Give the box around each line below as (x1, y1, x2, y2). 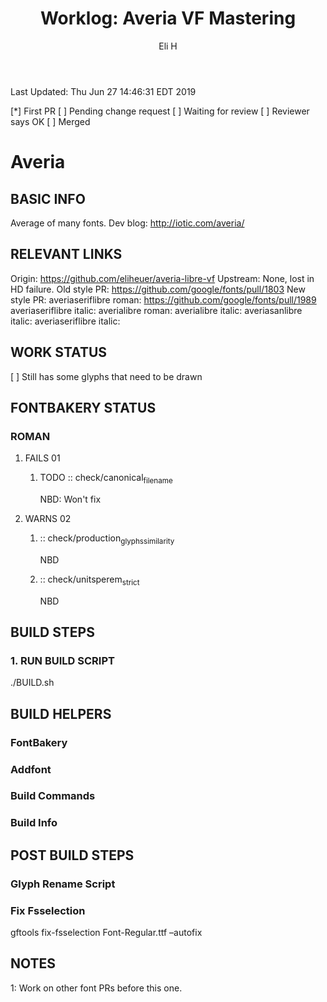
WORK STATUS (10, 344, 108, 361)
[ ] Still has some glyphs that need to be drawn (10, 370, 203, 382)
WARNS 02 (24, 513, 72, 525)
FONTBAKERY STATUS (10, 399, 157, 416)
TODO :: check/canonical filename (39, 472, 173, 486)
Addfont (10, 762, 52, 776)
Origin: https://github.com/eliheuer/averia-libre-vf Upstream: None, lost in (10, 272, 315, 284)
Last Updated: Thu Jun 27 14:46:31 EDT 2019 (10, 85, 197, 97)
